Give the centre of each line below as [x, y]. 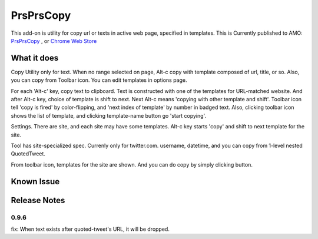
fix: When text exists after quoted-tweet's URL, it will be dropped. [90, 229]
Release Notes [38, 200]
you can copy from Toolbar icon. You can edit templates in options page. [99, 80]
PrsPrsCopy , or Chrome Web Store [54, 41]
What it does [35, 58]
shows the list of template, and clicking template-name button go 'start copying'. [108, 115]
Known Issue [35, 182]
